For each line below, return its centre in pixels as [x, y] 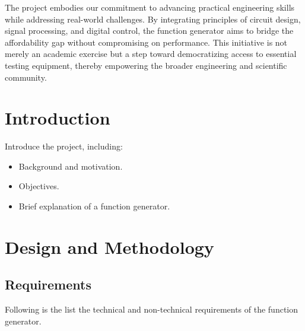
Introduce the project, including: [64, 146]
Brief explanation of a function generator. [94, 206]
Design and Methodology [109, 246]
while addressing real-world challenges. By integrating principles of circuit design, [153, 19]
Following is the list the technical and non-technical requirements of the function [152, 309]
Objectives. [39, 186]
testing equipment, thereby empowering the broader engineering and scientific [146, 65]
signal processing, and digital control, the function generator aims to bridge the [149, 31]
